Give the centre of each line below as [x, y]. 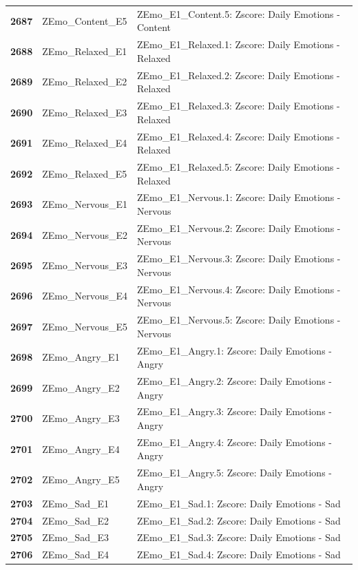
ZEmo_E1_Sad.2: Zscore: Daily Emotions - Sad [239, 520]
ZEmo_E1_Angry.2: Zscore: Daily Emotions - [234, 381]
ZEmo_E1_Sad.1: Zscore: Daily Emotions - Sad [239, 503]
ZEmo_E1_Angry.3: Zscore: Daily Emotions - [234, 411]
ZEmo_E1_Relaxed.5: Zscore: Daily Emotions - [239, 166]
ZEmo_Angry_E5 [81, 479]
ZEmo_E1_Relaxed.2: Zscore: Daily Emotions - [239, 75]
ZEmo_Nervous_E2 [85, 234]
